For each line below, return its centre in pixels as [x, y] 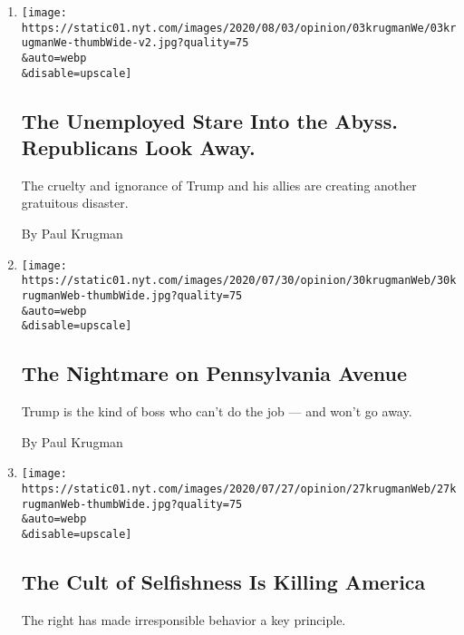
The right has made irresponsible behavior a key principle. [184, 619]
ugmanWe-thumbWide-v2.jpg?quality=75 [135, 43]
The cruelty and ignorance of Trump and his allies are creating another [219, 185]
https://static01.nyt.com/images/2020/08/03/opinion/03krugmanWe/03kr [239, 28]
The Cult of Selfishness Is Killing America [223, 581]
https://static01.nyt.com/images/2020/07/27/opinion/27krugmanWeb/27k [239, 488]
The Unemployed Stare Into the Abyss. [209, 120]
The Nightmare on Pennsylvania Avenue [214, 373]
